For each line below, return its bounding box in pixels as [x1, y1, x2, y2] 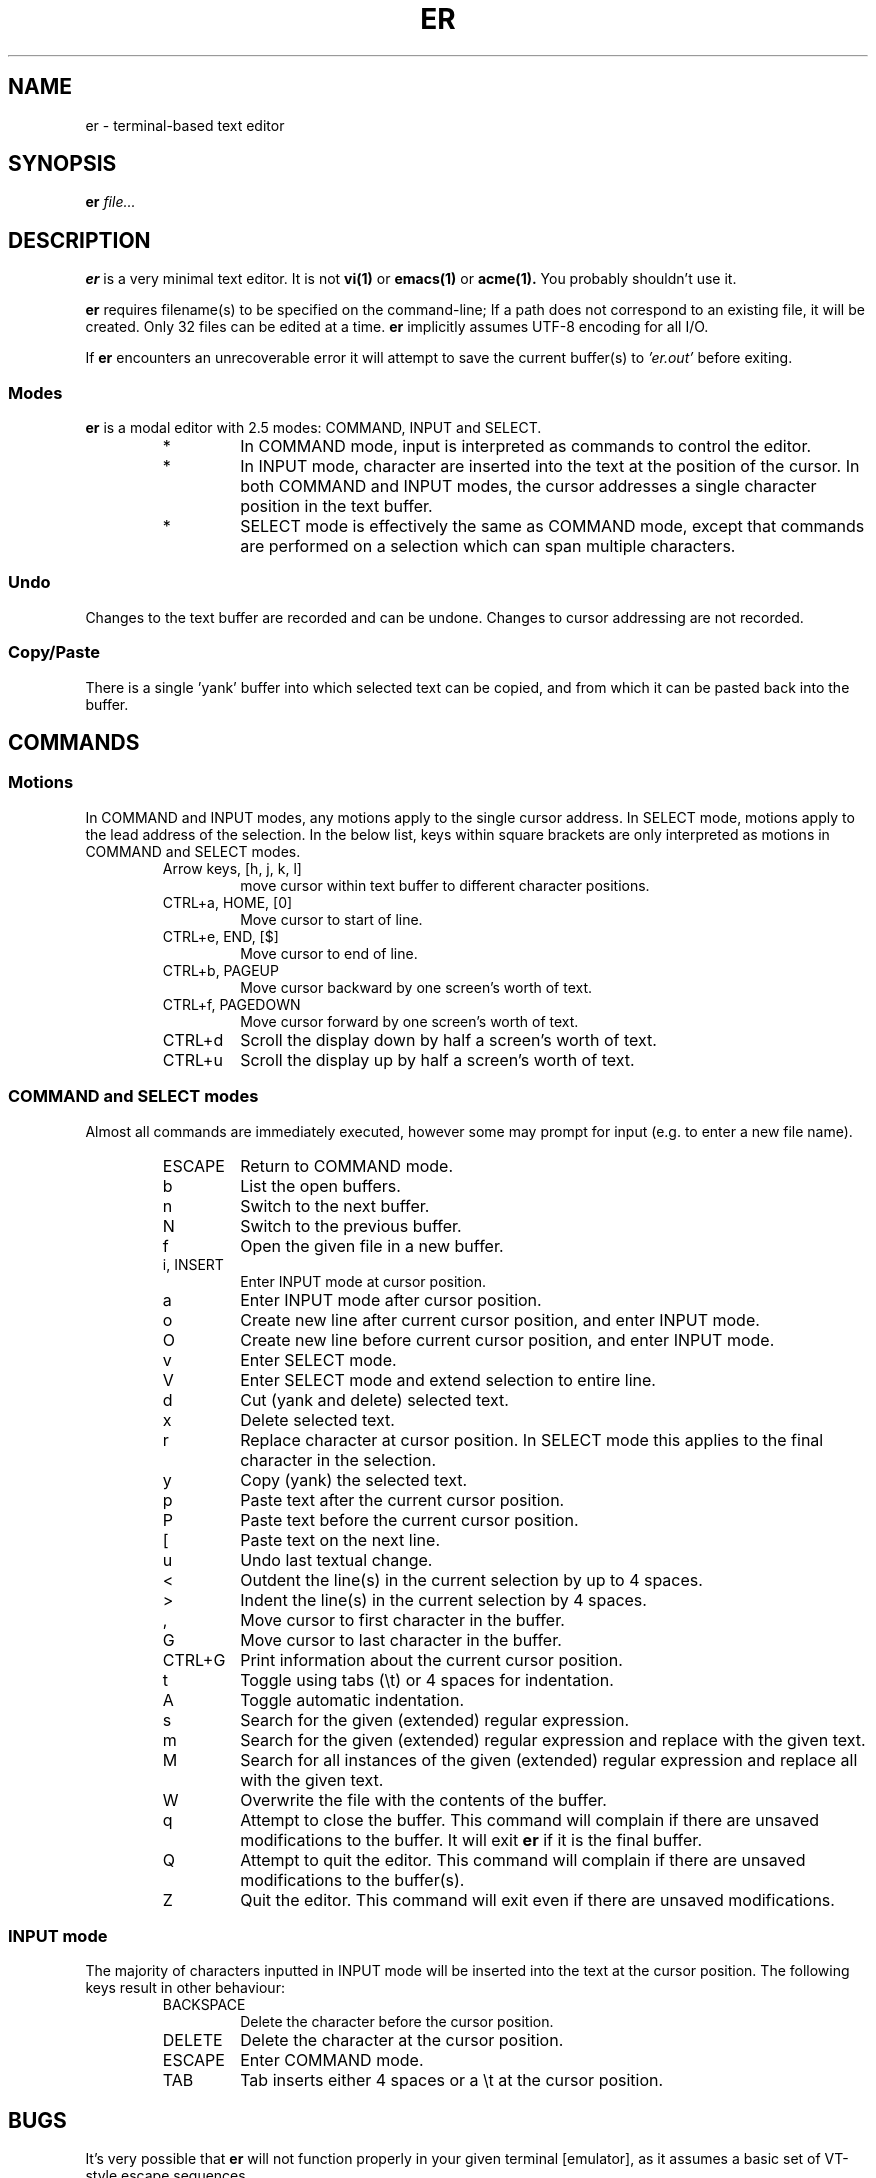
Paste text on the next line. [240, 1529, 440, 1550]
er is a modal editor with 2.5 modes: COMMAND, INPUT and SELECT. [85, 419, 542, 437]
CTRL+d [162, 1029, 224, 1050]
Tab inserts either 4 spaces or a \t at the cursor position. [240, 2070, 664, 2091]
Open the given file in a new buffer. [240, 1235, 504, 1256]
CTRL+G [162, 1649, 226, 1670]
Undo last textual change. [240, 1549, 433, 1570]
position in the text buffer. [240, 496, 433, 517]
